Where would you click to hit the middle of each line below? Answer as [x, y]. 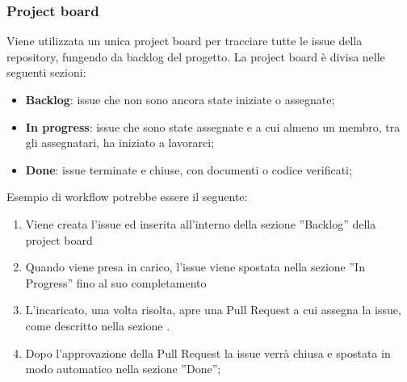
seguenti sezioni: [46, 72]
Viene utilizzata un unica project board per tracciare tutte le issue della [185, 41]
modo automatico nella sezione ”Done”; [123, 369]
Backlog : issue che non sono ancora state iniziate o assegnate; [180, 99]
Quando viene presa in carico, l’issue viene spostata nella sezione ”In [195, 267]
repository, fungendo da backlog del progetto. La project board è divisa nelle [196, 56]
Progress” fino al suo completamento [116, 282]
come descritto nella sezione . [98, 325]
